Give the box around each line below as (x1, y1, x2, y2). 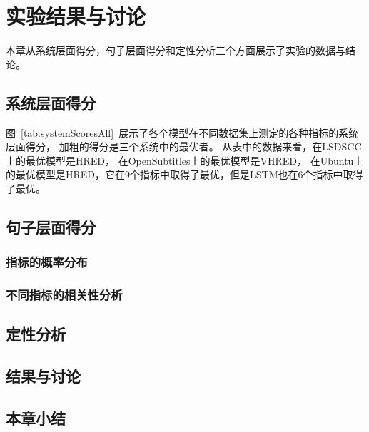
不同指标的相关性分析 (6, 286, 123, 304)
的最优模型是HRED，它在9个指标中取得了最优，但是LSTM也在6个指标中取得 (6, 167, 363, 182)
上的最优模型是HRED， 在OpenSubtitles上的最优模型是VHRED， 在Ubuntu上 (6, 153, 364, 168)
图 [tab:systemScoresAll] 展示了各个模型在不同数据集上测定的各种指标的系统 (6, 125, 359, 140)
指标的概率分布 (6, 253, 88, 271)
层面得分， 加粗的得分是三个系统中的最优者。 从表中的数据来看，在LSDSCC (6, 139, 362, 154)
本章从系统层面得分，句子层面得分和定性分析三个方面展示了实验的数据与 (6, 43, 345, 58)
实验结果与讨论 (6, 1, 146, 31)
